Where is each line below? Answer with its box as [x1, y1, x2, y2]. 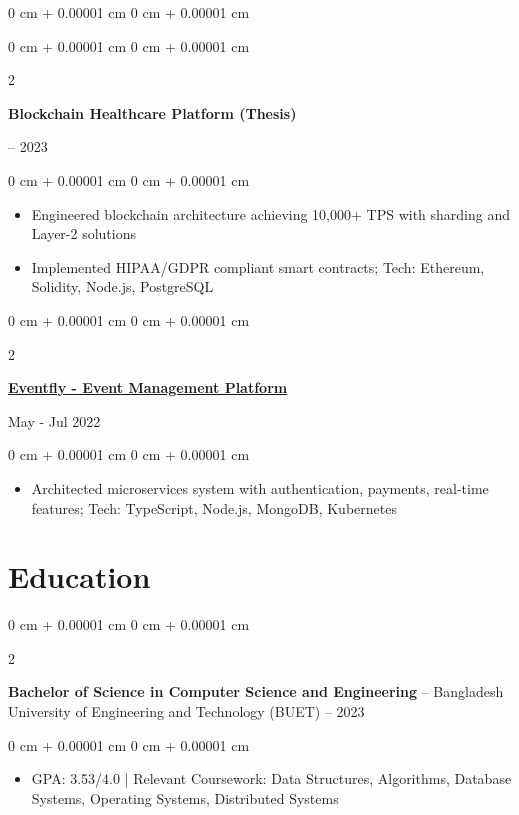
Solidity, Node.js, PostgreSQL [31, 276, 214, 297]
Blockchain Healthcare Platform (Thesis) [8, 102, 297, 123]
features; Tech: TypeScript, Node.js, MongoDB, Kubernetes [31, 497, 397, 518]
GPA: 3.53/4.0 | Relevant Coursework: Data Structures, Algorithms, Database [31, 768, 512, 789]
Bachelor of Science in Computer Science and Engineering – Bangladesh [8, 681, 504, 702]
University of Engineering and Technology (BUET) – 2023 [8, 701, 365, 721]
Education [8, 556, 151, 597]
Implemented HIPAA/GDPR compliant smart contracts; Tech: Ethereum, [31, 256, 485, 277]
